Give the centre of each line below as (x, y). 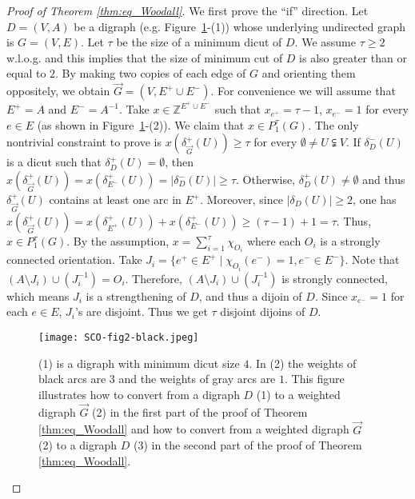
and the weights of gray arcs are (197, 379)
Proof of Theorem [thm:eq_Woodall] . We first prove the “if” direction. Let (188, 10)
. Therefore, (154, 278)
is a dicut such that (54, 162)
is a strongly (350, 241)
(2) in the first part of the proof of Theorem (200, 411)
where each (274, 241)
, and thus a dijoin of (250, 295)
